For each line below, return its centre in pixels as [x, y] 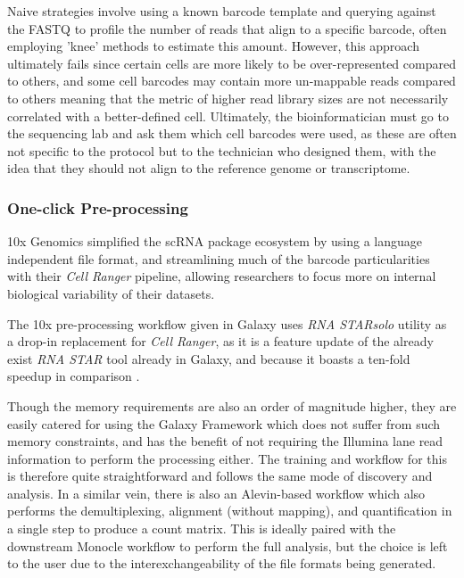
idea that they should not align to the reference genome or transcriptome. [209, 168]
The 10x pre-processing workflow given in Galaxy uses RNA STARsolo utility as [227, 323]
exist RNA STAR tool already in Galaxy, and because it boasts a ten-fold [209, 358]
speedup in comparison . [74, 376]
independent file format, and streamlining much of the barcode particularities [219, 258]
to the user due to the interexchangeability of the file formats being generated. [222, 563]
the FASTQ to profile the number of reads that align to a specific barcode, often [227, 28]
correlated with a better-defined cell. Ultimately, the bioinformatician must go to [228, 116]
